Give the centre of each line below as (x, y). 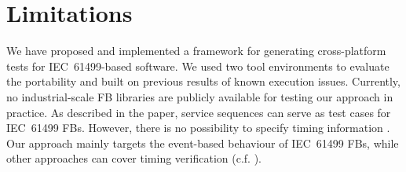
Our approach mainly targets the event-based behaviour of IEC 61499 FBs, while (203, 143)
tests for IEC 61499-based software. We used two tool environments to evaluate (198, 66)
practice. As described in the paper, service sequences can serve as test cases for (199, 112)
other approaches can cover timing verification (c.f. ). (134, 158)
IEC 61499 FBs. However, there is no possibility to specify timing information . (198, 128)
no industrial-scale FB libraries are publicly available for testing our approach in (200, 96)
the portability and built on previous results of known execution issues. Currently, (203, 81)
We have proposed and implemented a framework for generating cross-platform (196, 51)
